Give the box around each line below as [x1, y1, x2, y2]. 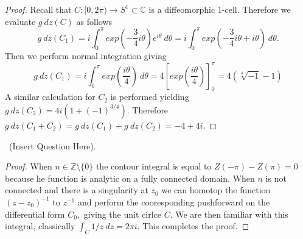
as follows [76, 15, 113, 27]
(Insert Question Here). [9, 139, 96, 152]
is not [265, 171, 287, 184]
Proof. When [5, 160, 52, 173]
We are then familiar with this [175, 207, 288, 220]
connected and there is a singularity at [5, 184, 148, 196]
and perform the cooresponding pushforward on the [77, 195, 270, 208]
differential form [5, 207, 65, 220]
